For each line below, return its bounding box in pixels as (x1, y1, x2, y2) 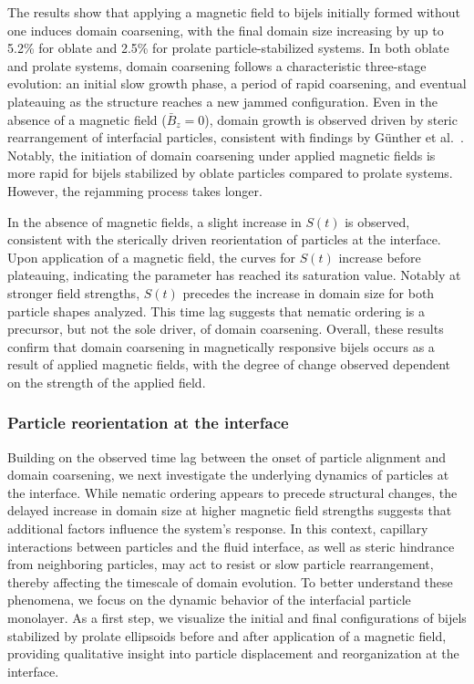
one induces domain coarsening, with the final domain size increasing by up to (7, 20, 444, 39)
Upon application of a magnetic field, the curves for (7, 247, 295, 266)
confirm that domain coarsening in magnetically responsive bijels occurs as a (7, 337, 435, 356)
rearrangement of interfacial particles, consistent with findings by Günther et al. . (7, 128, 464, 147)
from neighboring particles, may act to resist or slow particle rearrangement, (7, 554, 434, 574)
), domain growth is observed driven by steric (204, 109, 458, 129)
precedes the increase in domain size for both (182, 283, 435, 302)
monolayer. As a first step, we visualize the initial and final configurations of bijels (7, 608, 467, 627)
